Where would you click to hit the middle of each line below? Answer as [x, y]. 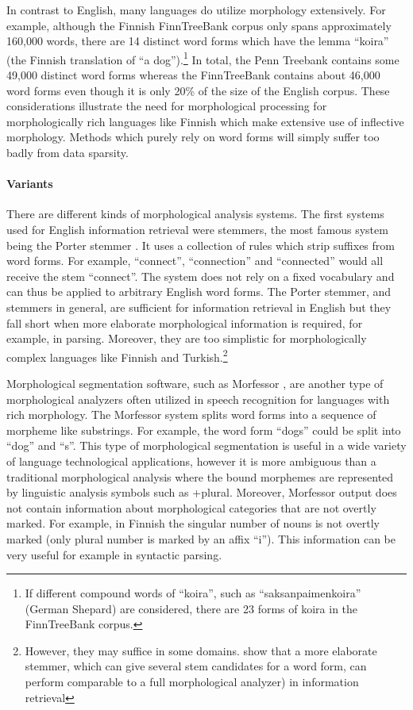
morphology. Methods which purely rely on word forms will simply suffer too [193, 137]
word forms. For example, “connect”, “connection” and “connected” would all [195, 261]
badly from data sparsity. [68, 152]
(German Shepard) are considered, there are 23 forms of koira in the [191, 608]
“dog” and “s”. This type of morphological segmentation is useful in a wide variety [206, 445]
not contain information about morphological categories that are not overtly [191, 507]
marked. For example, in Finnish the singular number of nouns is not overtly [193, 523]
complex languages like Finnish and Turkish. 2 [117, 355]
